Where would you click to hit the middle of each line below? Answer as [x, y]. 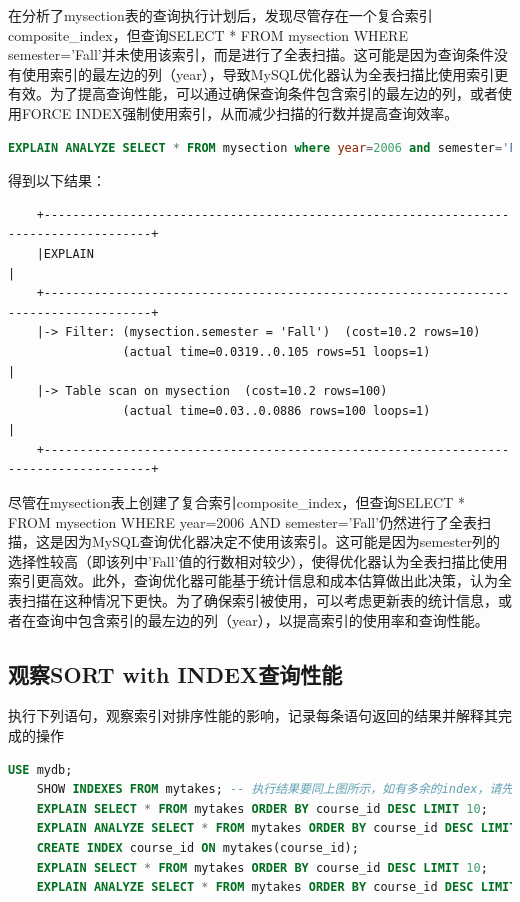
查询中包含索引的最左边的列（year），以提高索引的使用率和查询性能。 [262, 619]
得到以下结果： [57, 180]
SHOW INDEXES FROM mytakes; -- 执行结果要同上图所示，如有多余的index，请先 [275, 789]
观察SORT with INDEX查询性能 [175, 673]
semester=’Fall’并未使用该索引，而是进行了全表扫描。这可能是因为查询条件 [251, 54]
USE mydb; [40, 769]
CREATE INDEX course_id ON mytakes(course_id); [197, 847]
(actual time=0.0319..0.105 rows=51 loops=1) [276, 351]
